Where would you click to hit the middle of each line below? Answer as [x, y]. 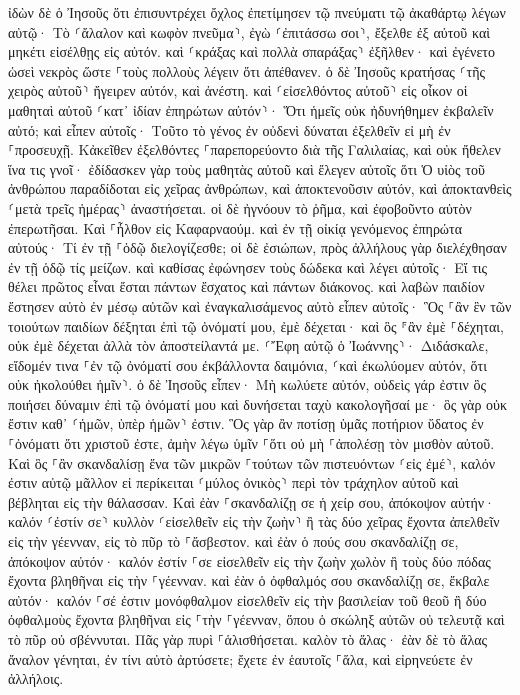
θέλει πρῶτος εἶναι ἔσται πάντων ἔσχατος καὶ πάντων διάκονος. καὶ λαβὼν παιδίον [246, 286]
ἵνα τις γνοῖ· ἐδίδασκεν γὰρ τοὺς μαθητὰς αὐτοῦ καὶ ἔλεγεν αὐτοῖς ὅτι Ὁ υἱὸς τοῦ [246, 168]
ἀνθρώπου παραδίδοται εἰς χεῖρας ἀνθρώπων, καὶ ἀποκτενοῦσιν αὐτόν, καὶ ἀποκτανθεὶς [260, 188]
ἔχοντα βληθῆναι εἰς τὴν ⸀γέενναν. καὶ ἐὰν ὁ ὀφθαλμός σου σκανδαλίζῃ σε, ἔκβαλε [249, 580]
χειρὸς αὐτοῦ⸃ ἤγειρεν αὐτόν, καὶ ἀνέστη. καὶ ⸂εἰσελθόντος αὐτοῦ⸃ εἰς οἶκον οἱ [238, 90]
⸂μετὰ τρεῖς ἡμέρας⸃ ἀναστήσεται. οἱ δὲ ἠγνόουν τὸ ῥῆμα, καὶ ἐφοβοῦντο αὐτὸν [240, 207]
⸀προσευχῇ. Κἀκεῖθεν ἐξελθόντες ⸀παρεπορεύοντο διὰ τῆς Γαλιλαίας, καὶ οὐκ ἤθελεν [254, 149]
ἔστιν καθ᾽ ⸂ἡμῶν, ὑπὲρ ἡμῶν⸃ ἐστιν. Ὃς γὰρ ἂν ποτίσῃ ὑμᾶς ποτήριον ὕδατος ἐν [246, 423]
